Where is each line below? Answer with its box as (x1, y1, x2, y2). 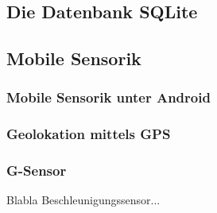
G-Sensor (6, 161, 67, 180)
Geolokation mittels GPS (6, 124, 171, 144)
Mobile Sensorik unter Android (6, 87, 211, 107)
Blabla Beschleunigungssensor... (6, 192, 161, 208)
